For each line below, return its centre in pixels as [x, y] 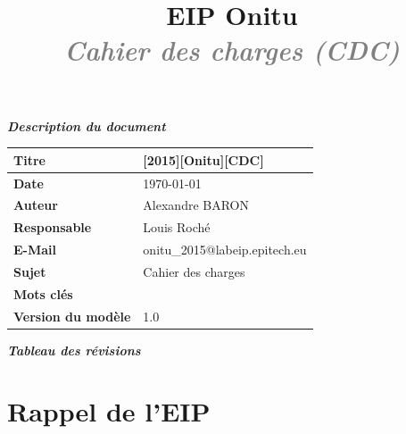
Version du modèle [72, 316]
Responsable [53, 227]
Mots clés [43, 293]
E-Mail [35, 250]
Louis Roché [177, 227]
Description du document [87, 125]
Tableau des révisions [74, 350]
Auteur [36, 205]
